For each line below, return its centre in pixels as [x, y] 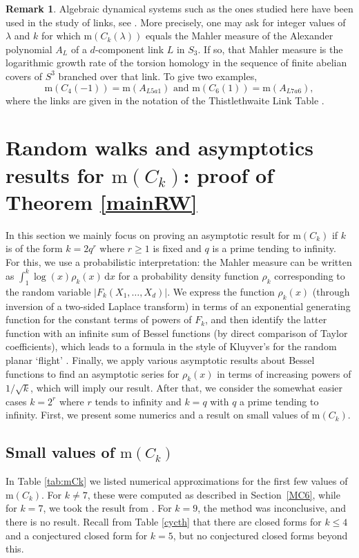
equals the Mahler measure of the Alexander [239, 36]
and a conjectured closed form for [77, 535]
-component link [129, 49]
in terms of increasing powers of [284, 373]
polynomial [29, 49]
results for [55, 174]
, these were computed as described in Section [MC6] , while [214, 494]
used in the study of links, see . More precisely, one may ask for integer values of [176, 22]
